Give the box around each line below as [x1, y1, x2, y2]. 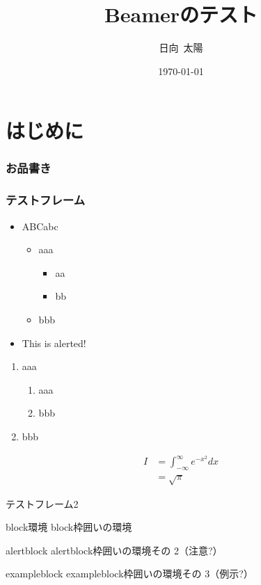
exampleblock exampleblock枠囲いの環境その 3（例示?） [6, 566, 253, 581]
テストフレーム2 [6, 496, 79, 511]
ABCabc [22, 218, 58, 233]
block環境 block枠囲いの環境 [6, 520, 132, 534]
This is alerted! [22, 335, 86, 350]
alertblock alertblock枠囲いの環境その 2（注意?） [6, 543, 223, 557]
